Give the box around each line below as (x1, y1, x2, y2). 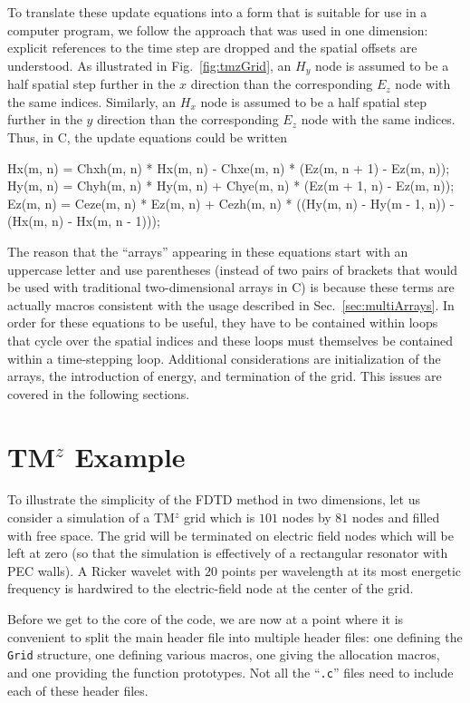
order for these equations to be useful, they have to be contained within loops (7, 313, 438, 332)
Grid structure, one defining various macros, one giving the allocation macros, (7, 645, 440, 664)
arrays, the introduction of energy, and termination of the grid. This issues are (7, 366, 442, 386)
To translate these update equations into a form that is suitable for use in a (7, 3, 427, 21)
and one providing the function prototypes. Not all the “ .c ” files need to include (7, 662, 454, 681)
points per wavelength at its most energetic (221, 561, 462, 580)
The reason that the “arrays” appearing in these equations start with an (7, 241, 408, 260)
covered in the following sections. (7, 384, 190, 403)
